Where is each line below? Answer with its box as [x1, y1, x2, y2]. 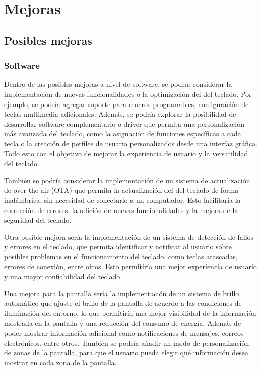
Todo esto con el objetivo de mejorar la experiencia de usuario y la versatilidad [4, 148, 248, 158]
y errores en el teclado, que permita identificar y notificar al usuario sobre [4, 241, 232, 252]
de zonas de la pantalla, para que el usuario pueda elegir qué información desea [4, 347, 248, 358]
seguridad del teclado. [4, 215, 72, 225]
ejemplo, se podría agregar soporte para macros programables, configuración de [4, 98, 249, 109]
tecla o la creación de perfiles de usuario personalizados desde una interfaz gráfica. [4, 138, 258, 148]
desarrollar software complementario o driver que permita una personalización [4, 118, 244, 129]
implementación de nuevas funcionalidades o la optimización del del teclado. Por [4, 88, 252, 99]
